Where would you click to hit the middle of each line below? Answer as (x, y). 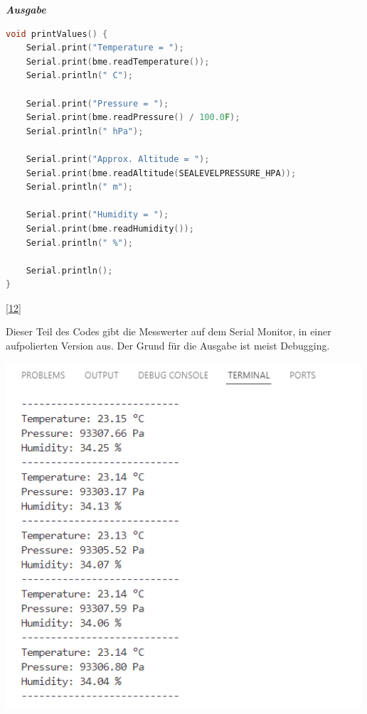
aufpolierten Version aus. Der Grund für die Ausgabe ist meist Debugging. (168, 346)
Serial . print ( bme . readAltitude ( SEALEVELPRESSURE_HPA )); (161, 173)
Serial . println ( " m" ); (80, 187)
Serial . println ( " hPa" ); (85, 131)
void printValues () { (57, 34)
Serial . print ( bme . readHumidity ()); (110, 228)
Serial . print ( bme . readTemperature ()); (118, 61)
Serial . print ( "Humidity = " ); (97, 215)
